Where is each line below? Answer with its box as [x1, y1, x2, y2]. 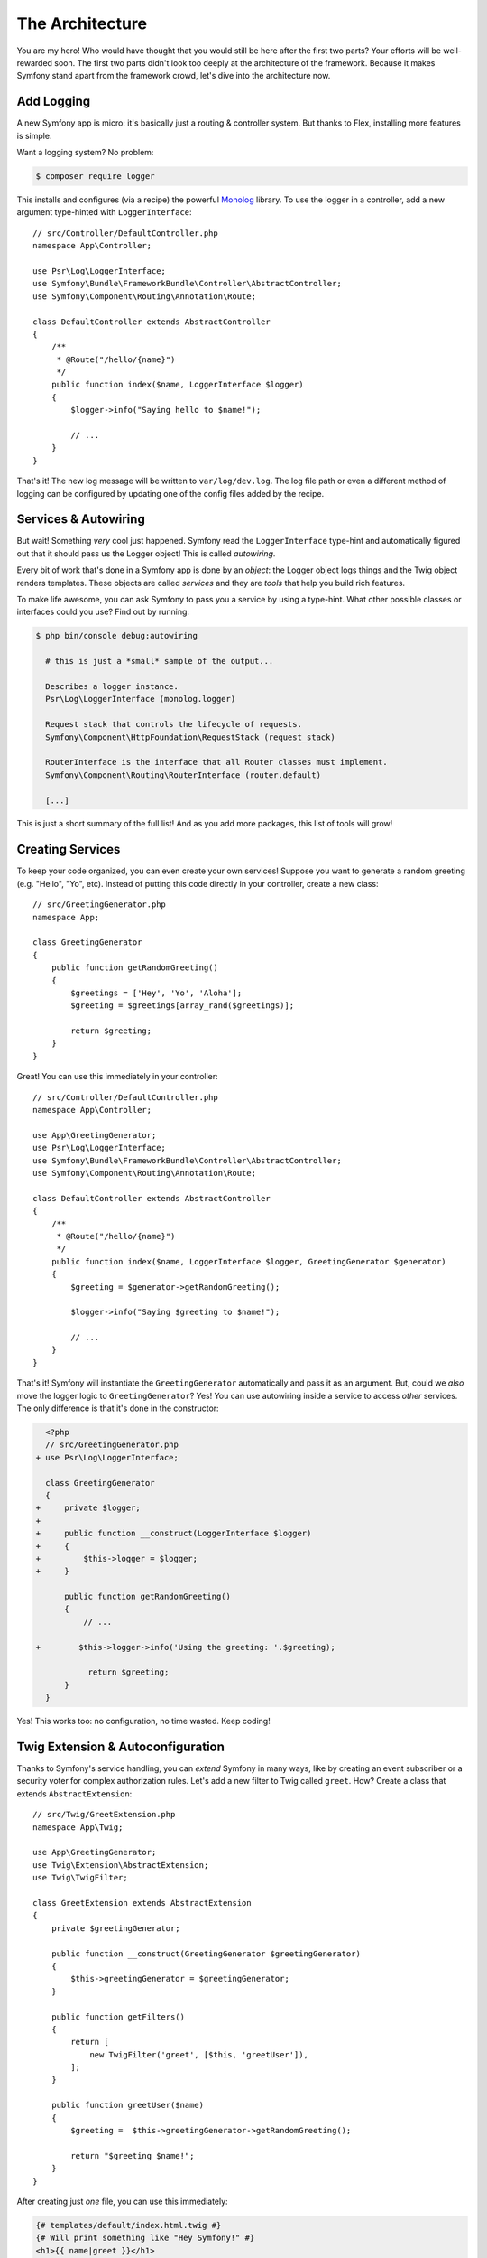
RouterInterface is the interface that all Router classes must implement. [45, 757, 388, 768]
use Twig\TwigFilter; [32, 1872, 128, 1883]
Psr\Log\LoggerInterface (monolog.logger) [45, 694, 236, 704]
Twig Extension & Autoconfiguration [16, 1740, 225, 1754]
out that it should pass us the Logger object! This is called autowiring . [16, 547, 276, 559]
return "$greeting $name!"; [70, 2151, 195, 2160]
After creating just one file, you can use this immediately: [16, 2196, 229, 2207]
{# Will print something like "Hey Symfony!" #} [35, 2233, 255, 2244]
